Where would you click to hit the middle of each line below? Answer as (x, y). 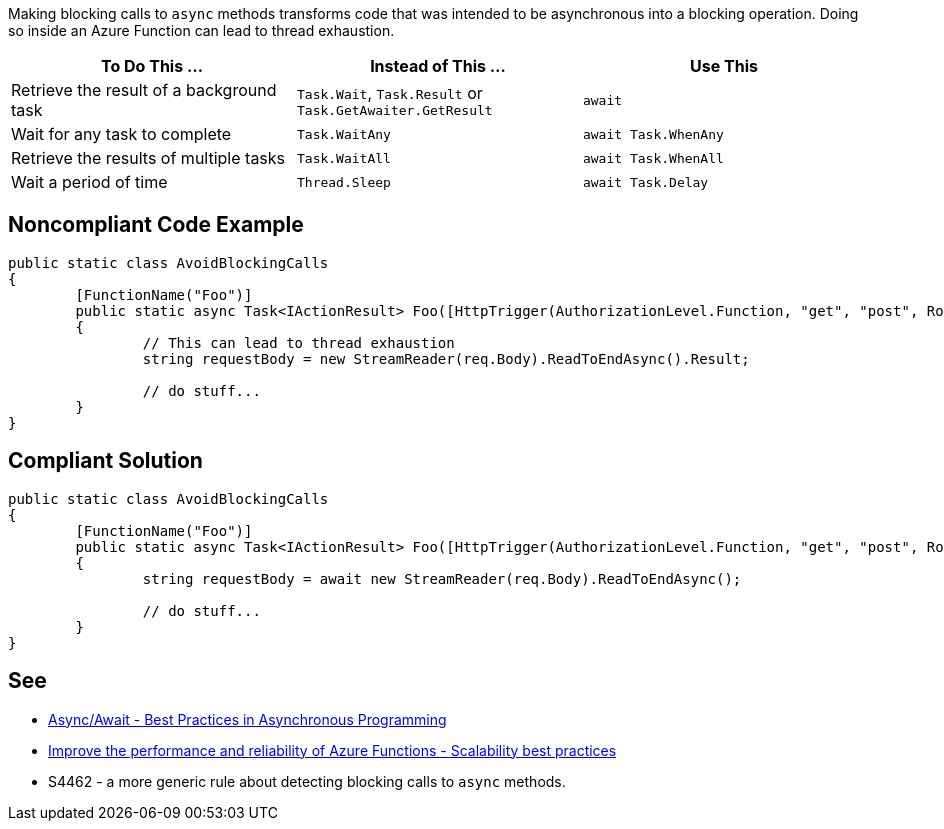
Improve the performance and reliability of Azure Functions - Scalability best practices (332, 750)
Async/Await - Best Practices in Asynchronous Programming (247, 719)
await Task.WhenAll (653, 158)
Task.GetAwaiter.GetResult (394, 110)
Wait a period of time (89, 182)
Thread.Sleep (343, 182)
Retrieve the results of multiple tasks (148, 158)
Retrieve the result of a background (144, 90)
